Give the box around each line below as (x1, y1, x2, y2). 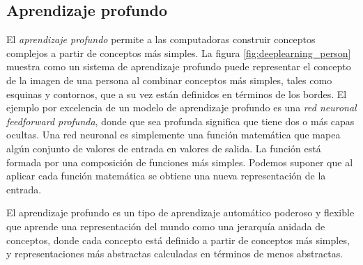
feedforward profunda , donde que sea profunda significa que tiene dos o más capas (6, 113, 355, 128)
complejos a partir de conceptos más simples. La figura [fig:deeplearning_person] (6, 45, 351, 60)
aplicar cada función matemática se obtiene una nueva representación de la (6, 168, 326, 183)
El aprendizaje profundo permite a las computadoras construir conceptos (6, 32, 316, 47)
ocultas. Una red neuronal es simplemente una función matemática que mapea (6, 127, 341, 142)
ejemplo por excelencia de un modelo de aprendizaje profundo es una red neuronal (6, 100, 357, 115)
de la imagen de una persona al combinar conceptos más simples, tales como (6, 72, 332, 87)
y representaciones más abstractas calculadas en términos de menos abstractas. (6, 246, 343, 261)
